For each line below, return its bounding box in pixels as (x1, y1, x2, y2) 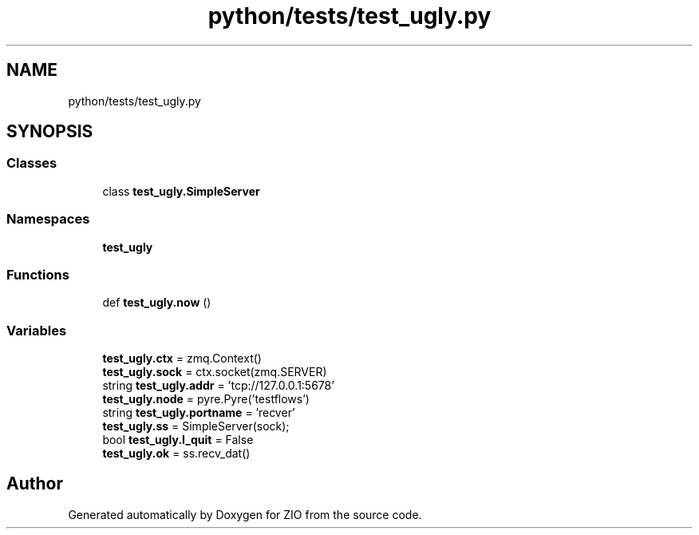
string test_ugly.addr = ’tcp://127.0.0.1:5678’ (102, 378, 334, 393)
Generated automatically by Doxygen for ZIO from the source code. (68, 507, 422, 521)
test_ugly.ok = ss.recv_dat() (102, 446, 251, 461)
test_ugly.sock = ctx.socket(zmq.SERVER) (102, 365, 327, 379)
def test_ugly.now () (102, 295, 211, 310)
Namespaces (6, 211, 90, 228)
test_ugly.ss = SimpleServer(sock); (102, 419, 290, 434)
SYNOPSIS (6, 121, 93, 142)
